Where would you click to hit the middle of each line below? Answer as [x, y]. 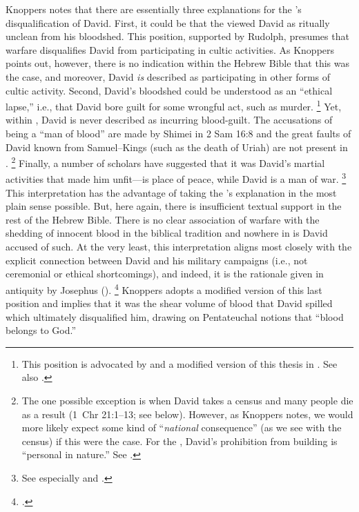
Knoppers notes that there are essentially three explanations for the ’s [154, 9]
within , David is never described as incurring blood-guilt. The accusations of [169, 120]
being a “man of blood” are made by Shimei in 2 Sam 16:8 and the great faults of [178, 133]
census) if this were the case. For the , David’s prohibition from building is [179, 441]
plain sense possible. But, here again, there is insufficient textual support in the [174, 206]
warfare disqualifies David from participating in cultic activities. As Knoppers [170, 49]
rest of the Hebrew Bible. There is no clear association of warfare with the [163, 219]
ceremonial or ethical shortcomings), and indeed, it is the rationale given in [165, 274]
